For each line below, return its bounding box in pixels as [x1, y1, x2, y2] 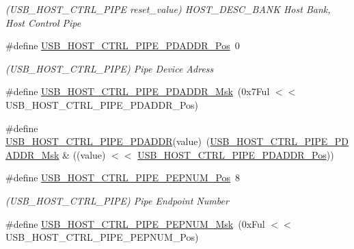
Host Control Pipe [5, 15, 81, 29]
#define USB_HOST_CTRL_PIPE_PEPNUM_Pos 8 [5, 170, 241, 185]
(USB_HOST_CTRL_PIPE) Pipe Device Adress [5, 61, 214, 75]
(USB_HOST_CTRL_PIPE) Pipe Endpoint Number [5, 193, 229, 207]
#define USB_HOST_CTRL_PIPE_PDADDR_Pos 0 [5, 38, 240, 53]
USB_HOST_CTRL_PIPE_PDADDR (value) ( [5, 134, 210, 148]
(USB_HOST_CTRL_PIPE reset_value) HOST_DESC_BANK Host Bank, [5, 2, 331, 16]
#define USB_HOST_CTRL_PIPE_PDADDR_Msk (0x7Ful [5, 84, 270, 99]
